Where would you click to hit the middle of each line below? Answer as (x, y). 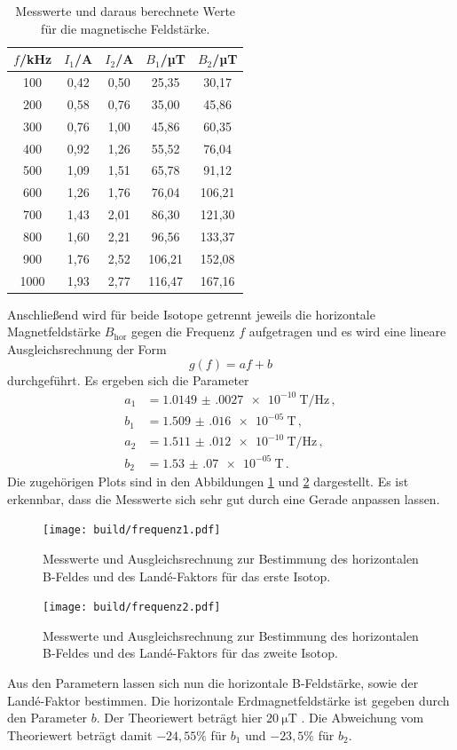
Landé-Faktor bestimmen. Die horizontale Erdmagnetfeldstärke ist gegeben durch (228, 700)
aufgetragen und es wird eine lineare (347, 332)
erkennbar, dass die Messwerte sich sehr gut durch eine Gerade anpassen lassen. (224, 498)
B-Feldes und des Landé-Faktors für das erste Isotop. (187, 576)
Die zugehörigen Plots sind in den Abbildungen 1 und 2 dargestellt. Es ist (208, 482)
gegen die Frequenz (183, 332)
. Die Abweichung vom (362, 718)
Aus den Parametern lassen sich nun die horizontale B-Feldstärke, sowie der (213, 683)
